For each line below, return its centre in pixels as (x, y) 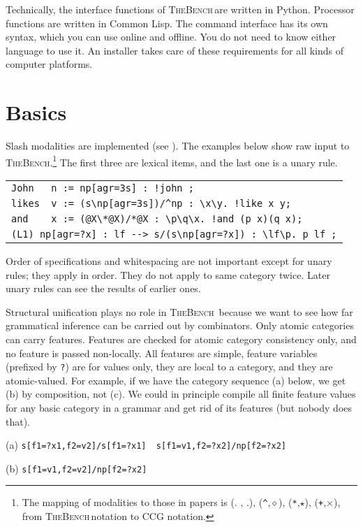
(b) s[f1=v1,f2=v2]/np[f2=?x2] (76, 468)
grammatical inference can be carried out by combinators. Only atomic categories (180, 325)
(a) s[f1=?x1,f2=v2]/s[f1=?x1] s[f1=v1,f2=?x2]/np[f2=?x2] (146, 445)
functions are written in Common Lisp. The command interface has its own (167, 23)
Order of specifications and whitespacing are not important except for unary (169, 260)
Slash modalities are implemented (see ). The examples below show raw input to (178, 146)
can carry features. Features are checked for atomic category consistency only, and (181, 339)
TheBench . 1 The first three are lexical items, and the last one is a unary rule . (172, 161)
